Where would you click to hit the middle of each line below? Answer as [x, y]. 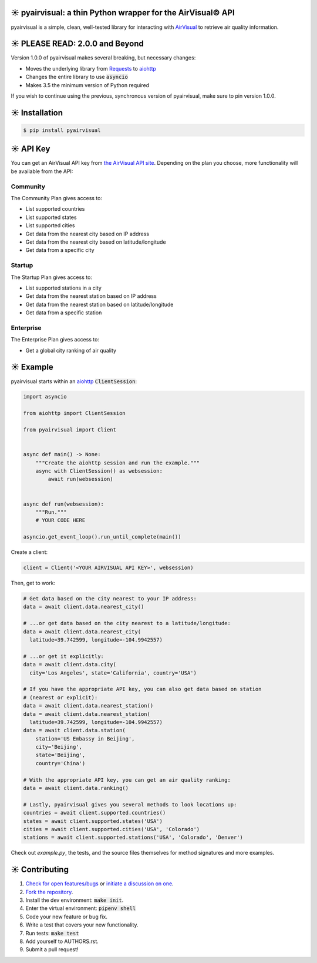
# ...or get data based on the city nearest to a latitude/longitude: [127, 623]
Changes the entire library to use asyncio [77, 77]
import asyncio [45, 397]
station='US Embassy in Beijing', [85, 738]
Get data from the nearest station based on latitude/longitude [100, 304]
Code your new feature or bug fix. [67, 916]
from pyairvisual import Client [70, 430]
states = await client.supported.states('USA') [93, 821]
